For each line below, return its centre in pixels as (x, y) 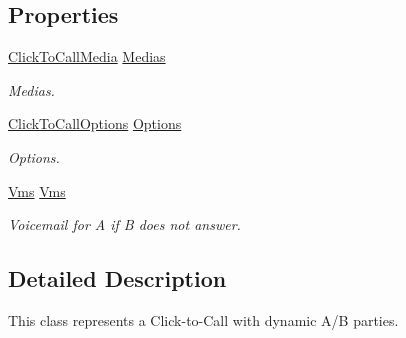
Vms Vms (37, 190)
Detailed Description (117, 278)
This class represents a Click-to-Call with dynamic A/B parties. (203, 319)
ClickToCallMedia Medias (87, 56)
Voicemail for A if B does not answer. (124, 224)
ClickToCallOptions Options (95, 123)
